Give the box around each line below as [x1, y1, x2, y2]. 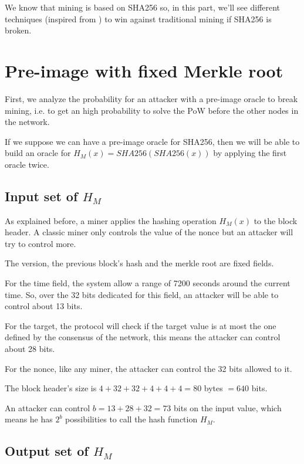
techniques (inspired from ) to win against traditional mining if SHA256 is [5, 12, 272, 25]
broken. [5, 24, 32, 36]
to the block [254, 214, 298, 226]
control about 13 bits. [5, 300, 83, 312]
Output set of [5, 442, 89, 460]
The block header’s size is [5, 382, 97, 394]
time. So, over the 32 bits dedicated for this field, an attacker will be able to [5, 288, 279, 300]
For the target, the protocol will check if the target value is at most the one [5, 319, 276, 331]
